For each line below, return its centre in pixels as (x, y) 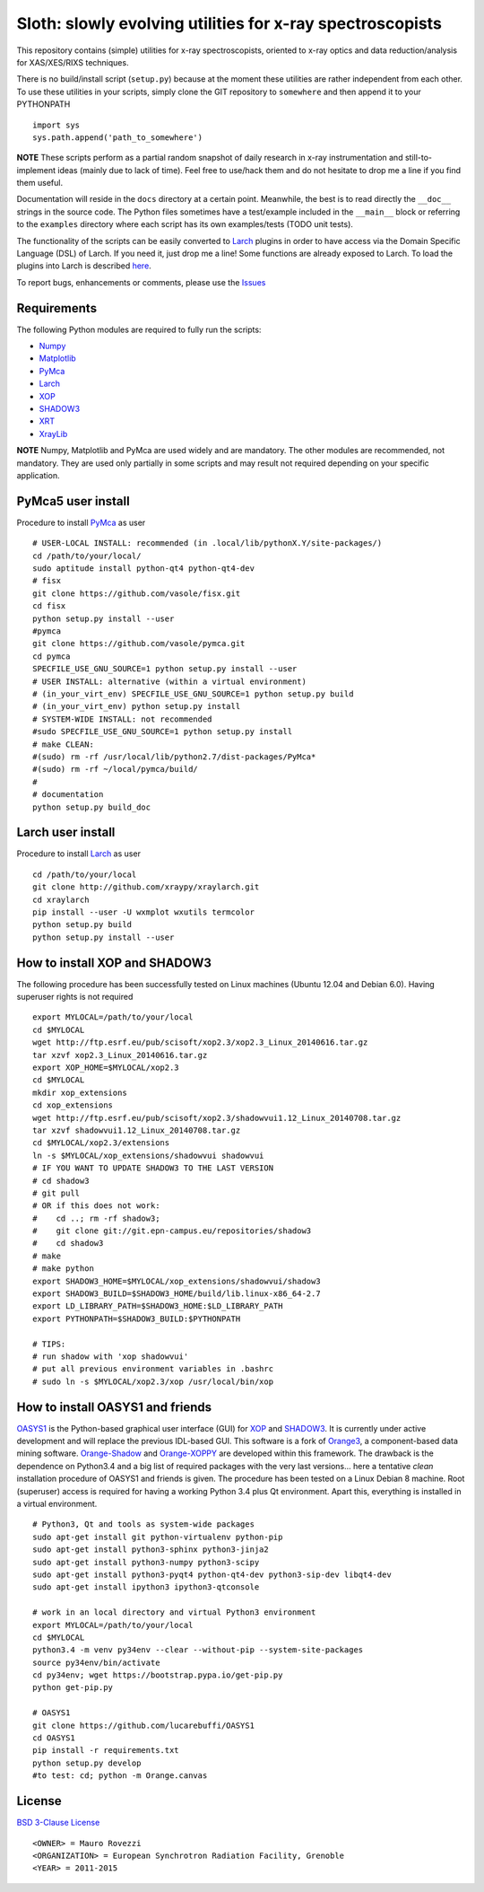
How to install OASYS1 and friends (114, 1407)
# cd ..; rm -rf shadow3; (96, 1218)
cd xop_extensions (73, 1105)
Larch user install (66, 832)
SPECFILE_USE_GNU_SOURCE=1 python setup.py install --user (165, 669)
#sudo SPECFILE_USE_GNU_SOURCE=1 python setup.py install (163, 732)
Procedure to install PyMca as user (81, 522)
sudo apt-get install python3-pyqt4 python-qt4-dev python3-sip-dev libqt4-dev (212, 1574)
